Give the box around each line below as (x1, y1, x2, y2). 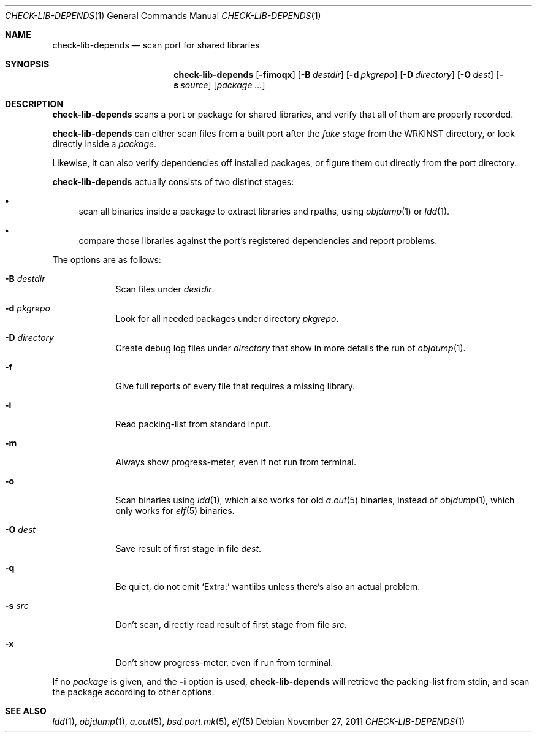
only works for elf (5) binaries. (115, 505, 235, 516)
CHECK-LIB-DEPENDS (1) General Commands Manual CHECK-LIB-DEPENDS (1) (5, 10, 321, 21)
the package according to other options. (52, 687, 215, 697)
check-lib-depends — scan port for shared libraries (52, 40, 260, 50)
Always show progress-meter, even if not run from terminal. (115, 457, 356, 467)
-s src (5, 600, 29, 611)
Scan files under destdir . (115, 284, 215, 294)
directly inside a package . (52, 139, 157, 149)
